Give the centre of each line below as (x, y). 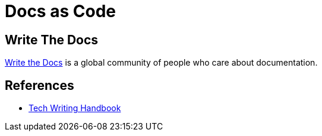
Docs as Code (60, 11)
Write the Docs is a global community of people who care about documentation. (161, 63)
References (40, 85)
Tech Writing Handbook (75, 108)
